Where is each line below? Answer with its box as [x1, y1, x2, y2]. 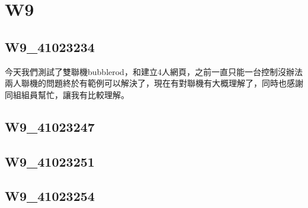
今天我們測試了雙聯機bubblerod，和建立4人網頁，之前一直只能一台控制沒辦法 [5, 65, 303, 77]
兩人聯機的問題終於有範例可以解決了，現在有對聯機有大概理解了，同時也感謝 [5, 77, 303, 89]
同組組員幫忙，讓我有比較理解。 [5, 88, 129, 100]
